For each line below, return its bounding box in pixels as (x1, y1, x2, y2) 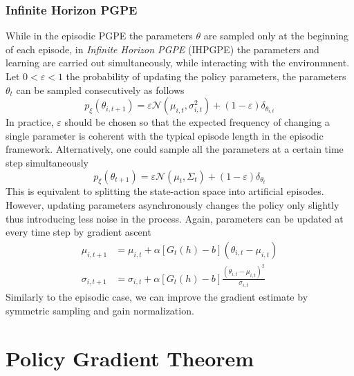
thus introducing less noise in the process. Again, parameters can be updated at (6, 211, 344, 225)
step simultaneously (6, 155, 89, 169)
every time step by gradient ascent (6, 225, 151, 239)
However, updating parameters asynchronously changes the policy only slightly (6, 197, 339, 211)
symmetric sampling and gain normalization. (6, 303, 194, 317)
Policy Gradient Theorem (6, 344, 254, 372)
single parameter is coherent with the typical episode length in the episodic (6, 128, 324, 142)
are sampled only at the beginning (203, 28, 349, 43)
